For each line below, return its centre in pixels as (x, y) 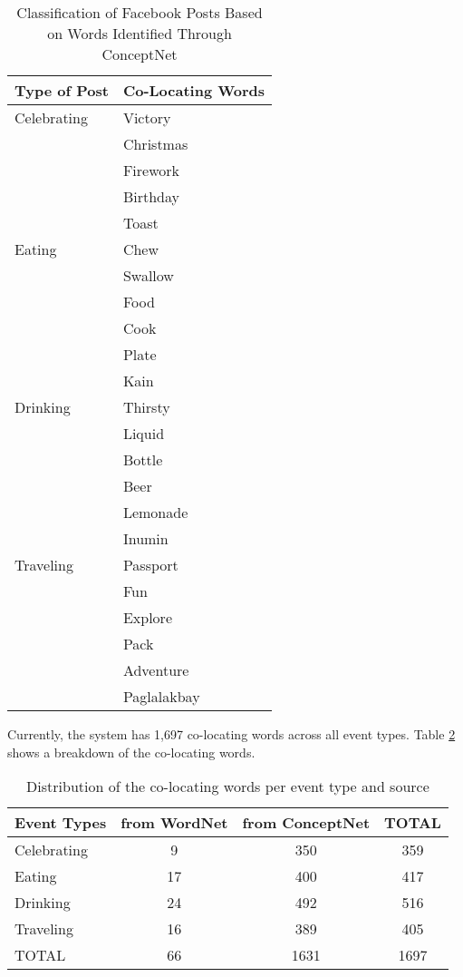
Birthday (151, 196)
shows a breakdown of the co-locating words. (131, 752)
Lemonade (155, 512)
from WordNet (174, 823)
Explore (147, 617)
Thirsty (146, 407)
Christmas (155, 144)
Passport (150, 565)
